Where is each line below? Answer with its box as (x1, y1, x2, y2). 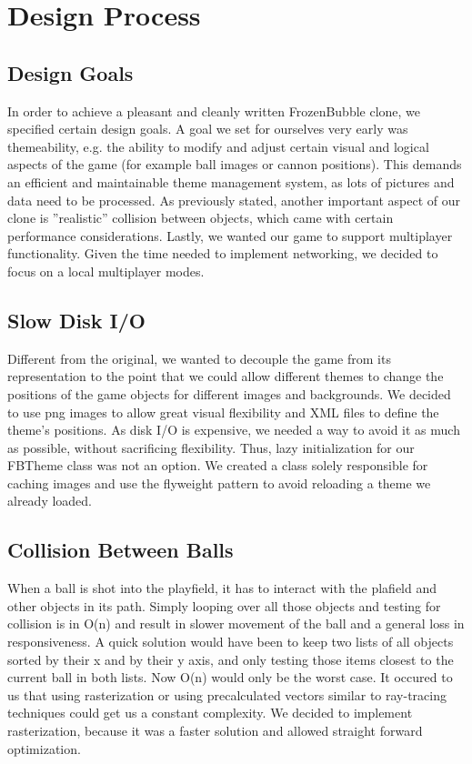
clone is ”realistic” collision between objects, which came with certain (7, 208, 394, 227)
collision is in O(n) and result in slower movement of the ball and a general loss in (7, 614, 465, 633)
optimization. (7, 739, 81, 758)
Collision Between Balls (7, 536, 234, 564)
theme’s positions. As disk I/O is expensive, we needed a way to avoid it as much (7, 420, 460, 439)
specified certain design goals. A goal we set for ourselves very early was (7, 119, 408, 138)
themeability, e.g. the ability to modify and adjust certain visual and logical (7, 136, 429, 156)
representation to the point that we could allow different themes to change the (7, 367, 444, 386)
